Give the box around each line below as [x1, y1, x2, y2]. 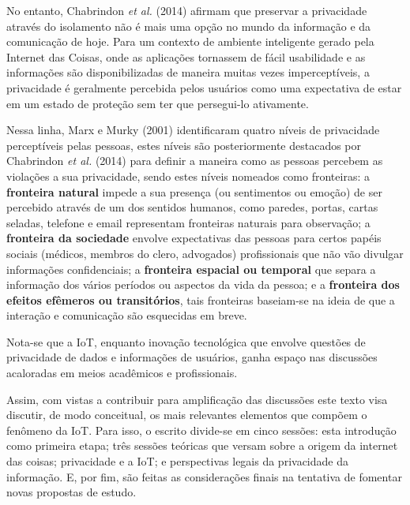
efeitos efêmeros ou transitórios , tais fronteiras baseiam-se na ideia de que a [6, 291, 395, 308]
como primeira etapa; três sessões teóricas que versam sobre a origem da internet [6, 437, 398, 454]
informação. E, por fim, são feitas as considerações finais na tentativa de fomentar [6, 468, 402, 484]
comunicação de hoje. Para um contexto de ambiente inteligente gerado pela [6, 33, 374, 50]
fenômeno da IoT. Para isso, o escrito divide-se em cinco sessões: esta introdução [6, 421, 397, 438]
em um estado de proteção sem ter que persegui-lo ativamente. [6, 95, 309, 111]
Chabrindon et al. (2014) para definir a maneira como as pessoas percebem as [6, 152, 383, 169]
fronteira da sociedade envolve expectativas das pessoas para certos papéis [6, 230, 382, 246]
